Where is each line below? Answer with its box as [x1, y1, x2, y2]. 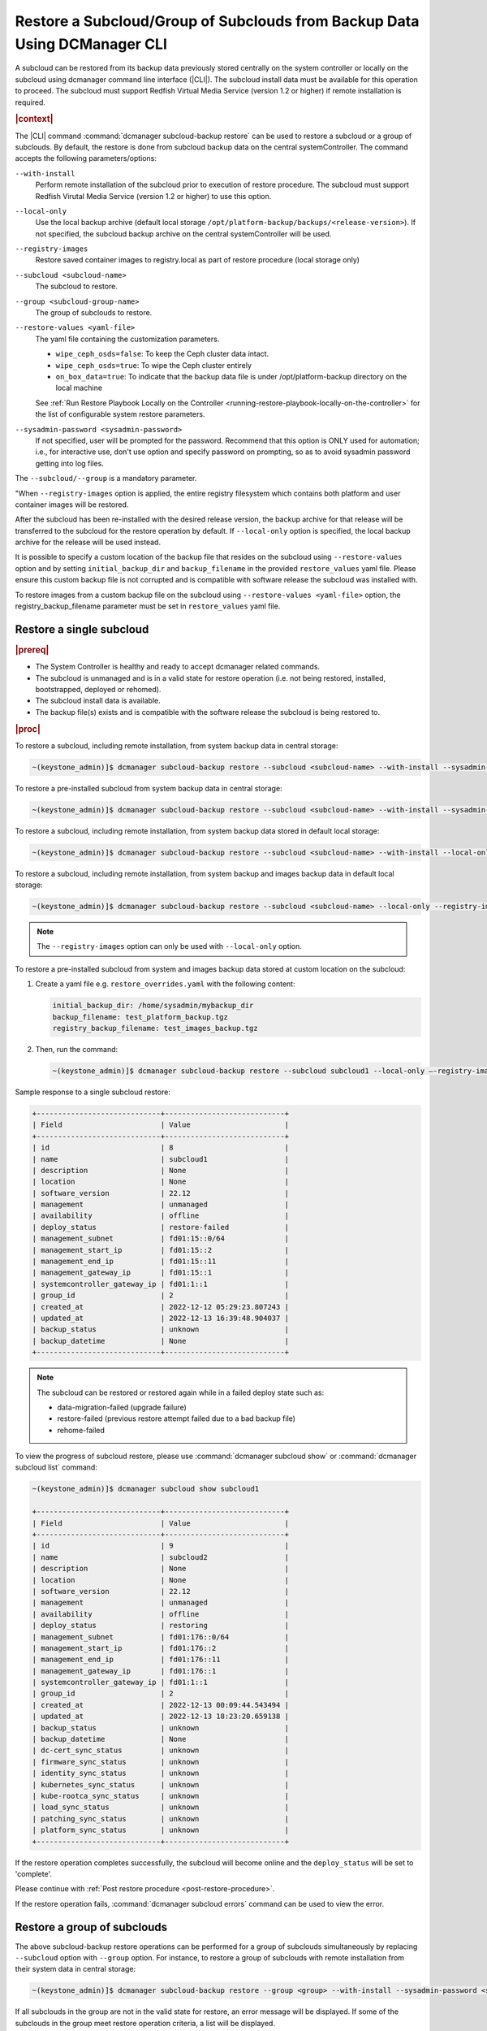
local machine [55, 383, 103, 393]
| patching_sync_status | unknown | [32, 1814, 290, 1823]
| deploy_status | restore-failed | [32, 1223, 290, 1232]
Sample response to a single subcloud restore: [15, 1087, 170, 1097]
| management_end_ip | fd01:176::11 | [32, 1655, 290, 1665]
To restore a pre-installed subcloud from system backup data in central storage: [15, 783, 283, 793]
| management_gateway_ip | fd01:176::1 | [32, 1666, 290, 1675]
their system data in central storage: [15, 1964, 136, 1974]
